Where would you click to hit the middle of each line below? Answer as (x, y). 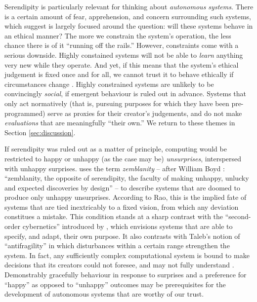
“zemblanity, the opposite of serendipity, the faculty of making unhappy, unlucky (127, 178)
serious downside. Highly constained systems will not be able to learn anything (124, 55)
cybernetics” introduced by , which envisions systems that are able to (128, 226)
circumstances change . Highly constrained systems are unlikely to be (109, 84)
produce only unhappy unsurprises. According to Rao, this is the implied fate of (126, 197)
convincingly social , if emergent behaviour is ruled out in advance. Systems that (126, 94)
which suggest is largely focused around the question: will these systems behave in (129, 26)
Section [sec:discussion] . (40, 132)
